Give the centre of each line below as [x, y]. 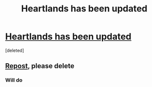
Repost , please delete [40, 66]
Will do [14, 80]
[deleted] [15, 50]
